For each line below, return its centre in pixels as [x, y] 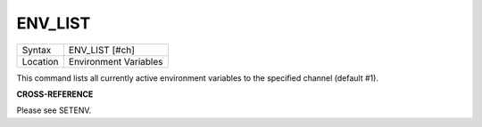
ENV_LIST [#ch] [102, 50]
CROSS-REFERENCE [55, 94]
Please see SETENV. [54, 110]
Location [40, 61]
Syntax [37, 50]
